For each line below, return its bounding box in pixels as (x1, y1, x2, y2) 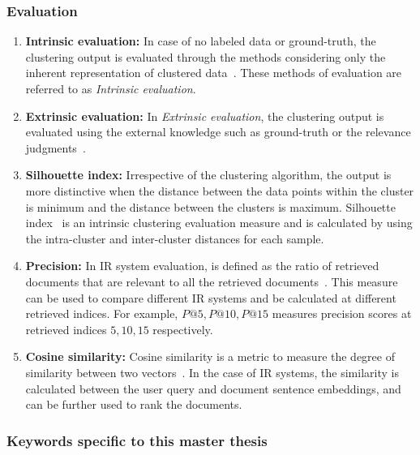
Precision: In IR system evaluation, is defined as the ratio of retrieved (25, 257, 379, 274)
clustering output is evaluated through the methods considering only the (25, 48, 386, 65)
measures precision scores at (272, 305, 412, 322)
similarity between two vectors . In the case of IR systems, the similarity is (25, 363, 399, 380)
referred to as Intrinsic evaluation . (25, 80, 196, 97)
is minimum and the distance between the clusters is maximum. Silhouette (25, 198, 396, 215)
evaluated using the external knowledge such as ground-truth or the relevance (25, 123, 411, 140)
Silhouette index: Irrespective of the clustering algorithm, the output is (25, 166, 392, 183)
